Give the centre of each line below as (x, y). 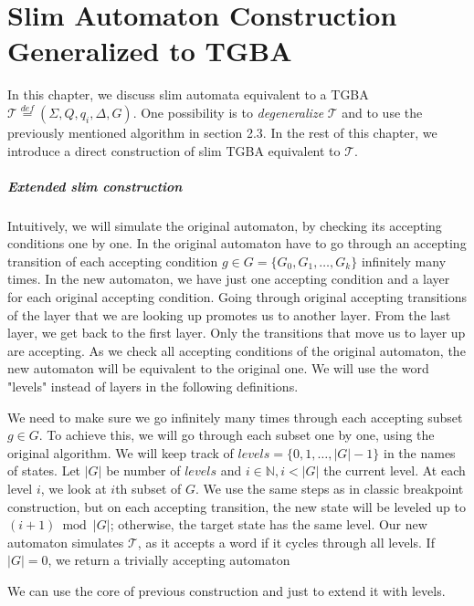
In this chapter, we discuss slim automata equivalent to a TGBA (188, 94)
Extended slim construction (95, 186)
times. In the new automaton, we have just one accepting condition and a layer (229, 279)
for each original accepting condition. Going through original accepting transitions (237, 297)
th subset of (148, 488)
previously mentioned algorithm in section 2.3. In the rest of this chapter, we (222, 132)
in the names (420, 452)
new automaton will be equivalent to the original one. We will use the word (218, 368)
